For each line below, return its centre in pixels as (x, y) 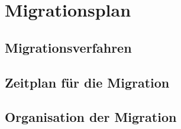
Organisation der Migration (91, 117)
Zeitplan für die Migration (87, 82)
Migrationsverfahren (68, 47)
